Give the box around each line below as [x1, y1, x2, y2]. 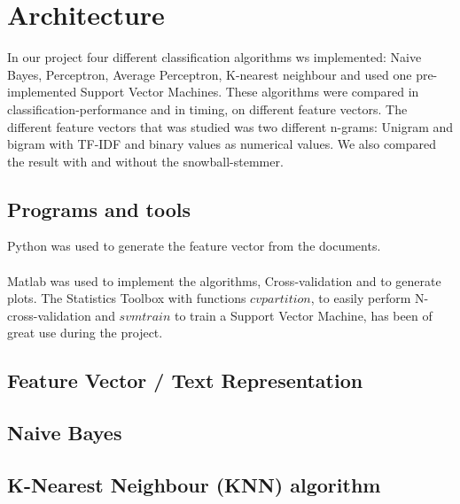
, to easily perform [310, 289, 411, 307]
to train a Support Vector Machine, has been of [174, 306, 433, 324]
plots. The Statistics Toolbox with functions [7, 289, 246, 307]
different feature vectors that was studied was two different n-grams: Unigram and [7, 117, 454, 136]
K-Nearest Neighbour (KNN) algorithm [7, 471, 381, 498]
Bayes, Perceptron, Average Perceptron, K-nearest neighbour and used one [7, 65, 412, 83]
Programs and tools [7, 195, 191, 222]
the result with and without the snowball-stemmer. [7, 151, 284, 170]
